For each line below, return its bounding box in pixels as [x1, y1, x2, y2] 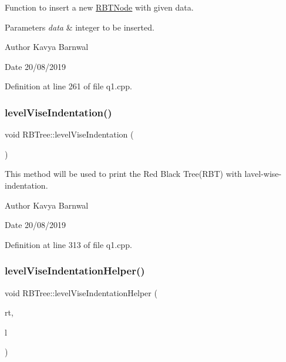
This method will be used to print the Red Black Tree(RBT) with [5, 167, 242, 180]
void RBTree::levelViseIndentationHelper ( [5, 286, 157, 299]
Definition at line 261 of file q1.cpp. [5, 80, 132, 92]
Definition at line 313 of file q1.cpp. [5, 238, 132, 250]
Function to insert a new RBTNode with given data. [5, 1, 194, 13]
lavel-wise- [244, 167, 282, 180]
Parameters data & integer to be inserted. [5, 21, 154, 33]
